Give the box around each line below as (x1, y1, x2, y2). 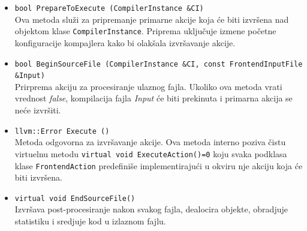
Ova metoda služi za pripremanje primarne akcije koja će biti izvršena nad (14, 13, 289, 25)
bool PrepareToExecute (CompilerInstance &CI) (14, 4, 204, 13)
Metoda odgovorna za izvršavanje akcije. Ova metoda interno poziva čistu (14, 136, 286, 148)
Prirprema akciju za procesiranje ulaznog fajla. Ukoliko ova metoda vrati (14, 80, 282, 92)
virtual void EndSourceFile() (14, 194, 136, 203)
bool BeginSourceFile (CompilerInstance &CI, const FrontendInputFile (14, 59, 303, 68)
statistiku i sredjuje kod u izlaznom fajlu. (14, 215, 166, 227)
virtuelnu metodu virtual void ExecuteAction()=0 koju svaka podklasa (14, 147, 287, 160)
